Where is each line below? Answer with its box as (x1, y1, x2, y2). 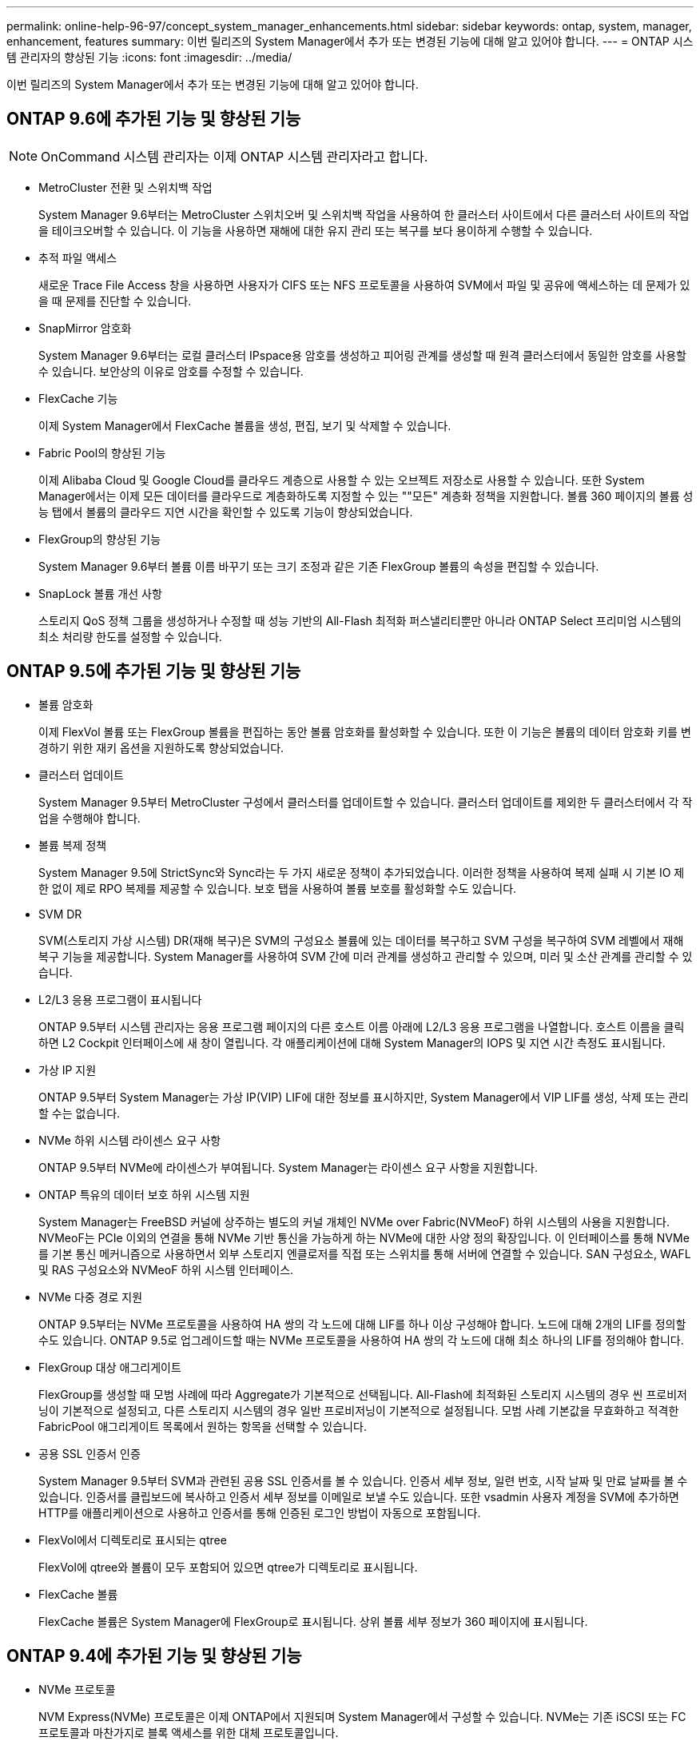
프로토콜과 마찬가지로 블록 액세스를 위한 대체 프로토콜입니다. (38, 1725, 339, 1739)
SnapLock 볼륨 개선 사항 (38, 586, 162, 600)
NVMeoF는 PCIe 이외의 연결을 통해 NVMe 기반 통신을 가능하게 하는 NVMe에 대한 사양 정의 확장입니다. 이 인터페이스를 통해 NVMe (38, 1230, 690, 1245)
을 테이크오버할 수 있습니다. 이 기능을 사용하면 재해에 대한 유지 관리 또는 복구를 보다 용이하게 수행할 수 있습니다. (38, 223, 593, 237)
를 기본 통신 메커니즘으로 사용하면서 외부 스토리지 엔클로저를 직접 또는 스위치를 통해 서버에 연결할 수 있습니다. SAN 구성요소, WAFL (38, 1246, 691, 1261)
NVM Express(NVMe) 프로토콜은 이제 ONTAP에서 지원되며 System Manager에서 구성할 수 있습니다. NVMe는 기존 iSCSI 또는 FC (38, 1709, 686, 1723)
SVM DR (38, 906, 82, 921)
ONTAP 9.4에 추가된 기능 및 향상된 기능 (6, 1646, 302, 1667)
